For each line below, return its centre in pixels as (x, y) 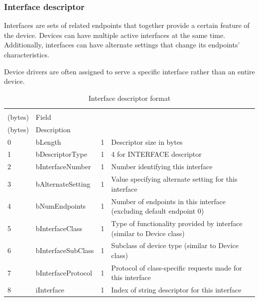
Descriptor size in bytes (147, 142)
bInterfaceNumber (63, 166)
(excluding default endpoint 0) (158, 211)
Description (53, 129)
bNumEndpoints (61, 206)
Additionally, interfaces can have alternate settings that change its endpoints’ (122, 45)
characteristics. (27, 54)
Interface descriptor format (129, 98)
